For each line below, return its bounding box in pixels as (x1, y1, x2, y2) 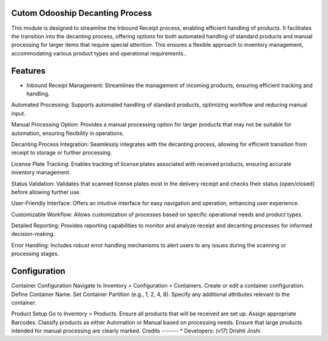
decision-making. (11, 230, 55, 238)
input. (11, 109, 26, 117)
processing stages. (11, 250, 60, 258)
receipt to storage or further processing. (11, 149, 112, 156)
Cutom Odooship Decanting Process (11, 8, 152, 18)
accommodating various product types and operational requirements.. (11, 49, 186, 57)
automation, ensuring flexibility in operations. (11, 129, 125, 137)
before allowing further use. (11, 188, 81, 196)
